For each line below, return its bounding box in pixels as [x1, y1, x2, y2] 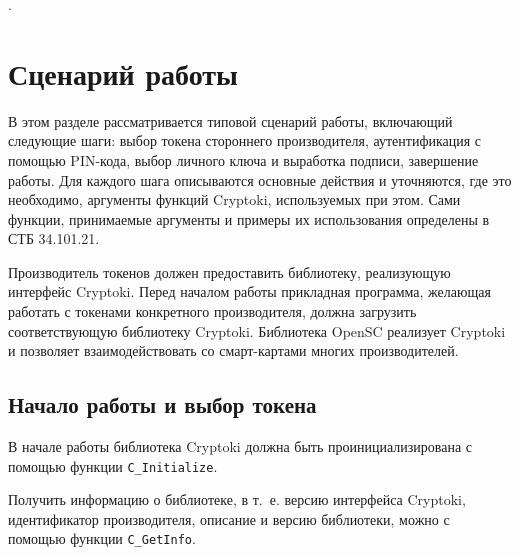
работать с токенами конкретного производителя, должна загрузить [8, 301, 417, 322]
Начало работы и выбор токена [8, 389, 317, 420]
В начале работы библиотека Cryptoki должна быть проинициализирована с [8, 436, 473, 457]
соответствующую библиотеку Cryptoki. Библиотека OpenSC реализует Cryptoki [8, 320, 506, 341]
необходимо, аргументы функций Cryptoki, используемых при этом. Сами [8, 189, 461, 210]
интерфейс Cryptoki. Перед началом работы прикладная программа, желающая [8, 281, 491, 302]
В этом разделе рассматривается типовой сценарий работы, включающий [8, 110, 453, 131]
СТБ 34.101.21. [8, 228, 100, 249]
